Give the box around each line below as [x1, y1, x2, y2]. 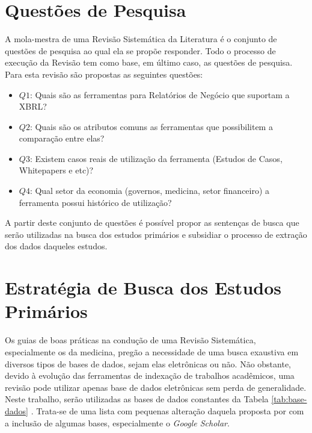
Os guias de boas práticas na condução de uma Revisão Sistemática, [5, 334, 256, 346]
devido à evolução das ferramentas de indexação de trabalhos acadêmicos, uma [5, 369, 295, 382]
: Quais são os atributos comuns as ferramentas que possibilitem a [29, 120, 273, 132]
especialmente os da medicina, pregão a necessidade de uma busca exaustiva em [5, 345, 299, 358]
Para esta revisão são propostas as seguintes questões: [5, 67, 203, 80]
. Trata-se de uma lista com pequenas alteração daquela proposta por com [31, 404, 304, 417]
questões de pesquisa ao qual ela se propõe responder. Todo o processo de [5, 44, 276, 57]
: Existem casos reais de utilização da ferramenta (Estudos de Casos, [29, 152, 283, 164]
